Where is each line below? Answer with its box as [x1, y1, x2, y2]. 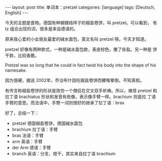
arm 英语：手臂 [12, 139, 43, 144]
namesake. [5, 67, 27, 73]
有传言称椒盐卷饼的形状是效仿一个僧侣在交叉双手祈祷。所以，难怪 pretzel [5, 88, 152, 93]
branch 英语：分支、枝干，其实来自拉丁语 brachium [12, 151, 115, 156]
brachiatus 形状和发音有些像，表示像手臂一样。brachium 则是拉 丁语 [18, 94, 156, 99]
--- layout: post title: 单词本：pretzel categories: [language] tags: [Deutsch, [5, 4, 155, 10]
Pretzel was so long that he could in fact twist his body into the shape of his [5, 62, 156, 68]
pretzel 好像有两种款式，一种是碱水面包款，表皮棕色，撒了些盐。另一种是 [5, 47, 152, 52]
